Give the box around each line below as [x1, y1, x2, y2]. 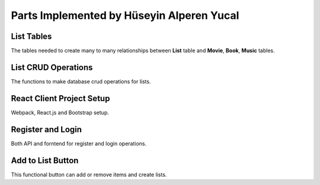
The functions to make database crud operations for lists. [11, 77, 151, 85]
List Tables [11, 31, 52, 41]
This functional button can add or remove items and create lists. [11, 171, 167, 178]
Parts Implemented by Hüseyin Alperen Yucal [11, 9, 239, 22]
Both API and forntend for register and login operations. [11, 139, 147, 147]
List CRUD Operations [11, 62, 93, 72]
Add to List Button [11, 155, 79, 165]
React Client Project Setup [11, 93, 110, 103]
